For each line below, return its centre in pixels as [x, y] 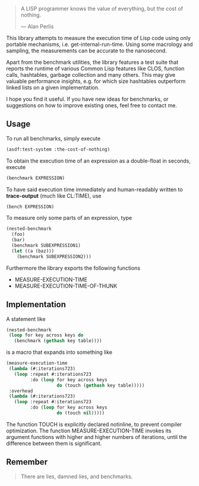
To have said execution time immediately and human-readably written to [94, 189]
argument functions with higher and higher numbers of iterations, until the [97, 437]
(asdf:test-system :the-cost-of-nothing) [58, 149]
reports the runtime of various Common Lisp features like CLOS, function [95, 68]
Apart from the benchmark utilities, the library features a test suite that [92, 62]
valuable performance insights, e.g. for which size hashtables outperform [96, 81]
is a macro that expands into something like [59, 352]
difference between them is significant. [54, 443]
